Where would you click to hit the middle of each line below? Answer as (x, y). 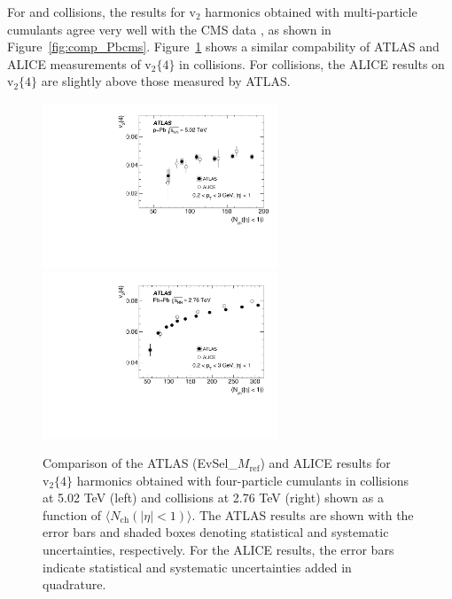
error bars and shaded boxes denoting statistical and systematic (216, 532)
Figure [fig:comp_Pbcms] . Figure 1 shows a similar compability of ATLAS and (223, 47)
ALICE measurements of (74, 63)
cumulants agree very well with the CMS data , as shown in (169, 29)
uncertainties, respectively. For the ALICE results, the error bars (218, 550)
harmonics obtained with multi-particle (311, 12)
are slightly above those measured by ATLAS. (166, 81)
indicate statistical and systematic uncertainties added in (197, 567)
